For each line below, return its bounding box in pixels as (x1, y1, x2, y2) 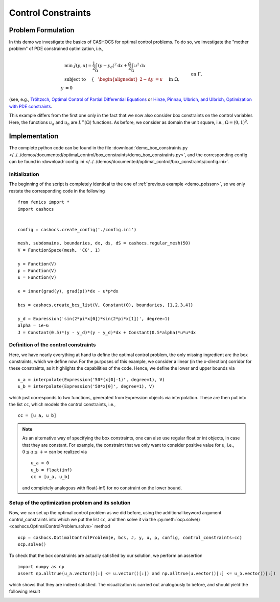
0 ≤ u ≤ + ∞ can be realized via (22, 449, 87, 455)
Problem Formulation (9, 26, 74, 34)
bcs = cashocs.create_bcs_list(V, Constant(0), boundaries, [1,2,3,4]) (18, 302, 193, 308)
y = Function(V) (18, 261, 57, 266)
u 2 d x (134, 62, 146, 68)
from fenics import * (18, 199, 70, 205)
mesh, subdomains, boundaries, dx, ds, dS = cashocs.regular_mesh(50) (18, 241, 191, 246)
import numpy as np (18, 564, 65, 570)
